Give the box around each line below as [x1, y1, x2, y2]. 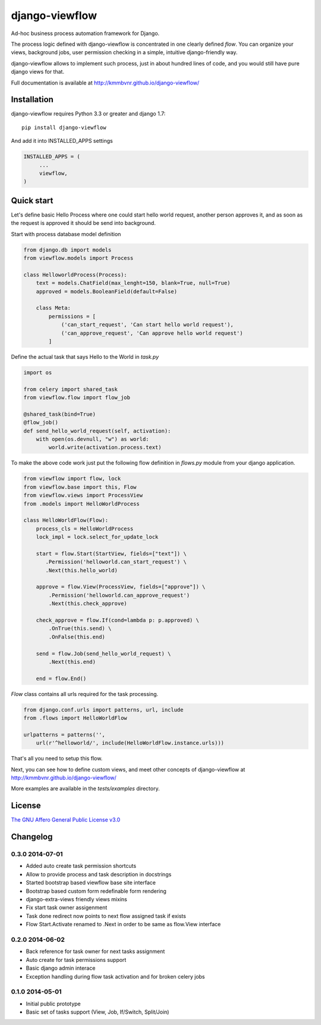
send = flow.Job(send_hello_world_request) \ [36, 650, 171, 657]
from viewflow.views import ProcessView [23, 492, 143, 499]
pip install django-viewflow [21, 124, 106, 131]
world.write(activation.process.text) [48, 444, 162, 451]
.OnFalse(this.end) [48, 634, 105, 640]
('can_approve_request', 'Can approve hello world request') [61, 330, 243, 336]
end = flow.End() [36, 675, 87, 682]
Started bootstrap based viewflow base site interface [26, 879, 156, 886]
